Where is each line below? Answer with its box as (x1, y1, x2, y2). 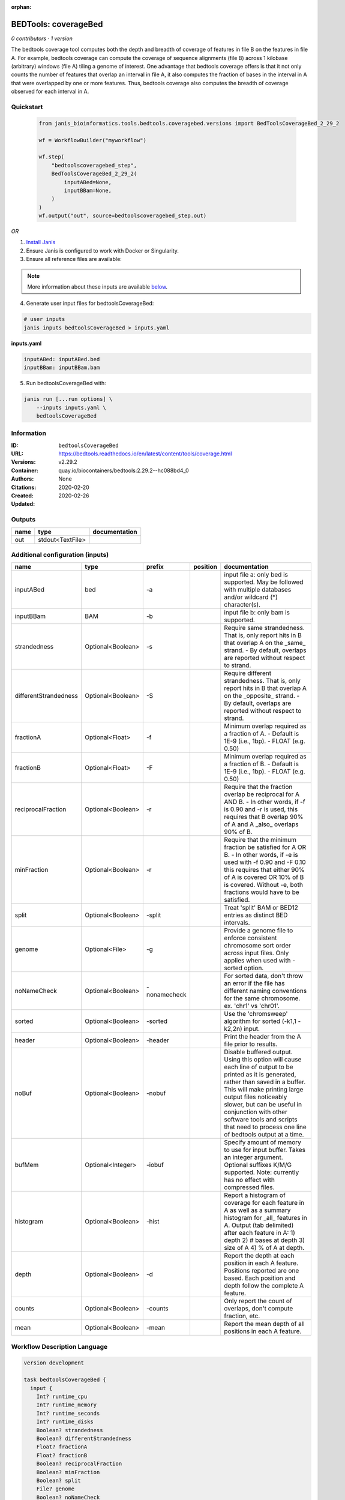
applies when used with (224, 956, 291, 965)
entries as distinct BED (224, 911, 288, 919)
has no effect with (224, 1176, 275, 1184)
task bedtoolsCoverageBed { (23, 1376, 106, 1383)
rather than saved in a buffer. (224, 1078, 306, 1086)
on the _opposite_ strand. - (224, 692, 300, 700)
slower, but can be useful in (224, 1100, 302, 1109)
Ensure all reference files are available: (26, 256, 122, 263)
